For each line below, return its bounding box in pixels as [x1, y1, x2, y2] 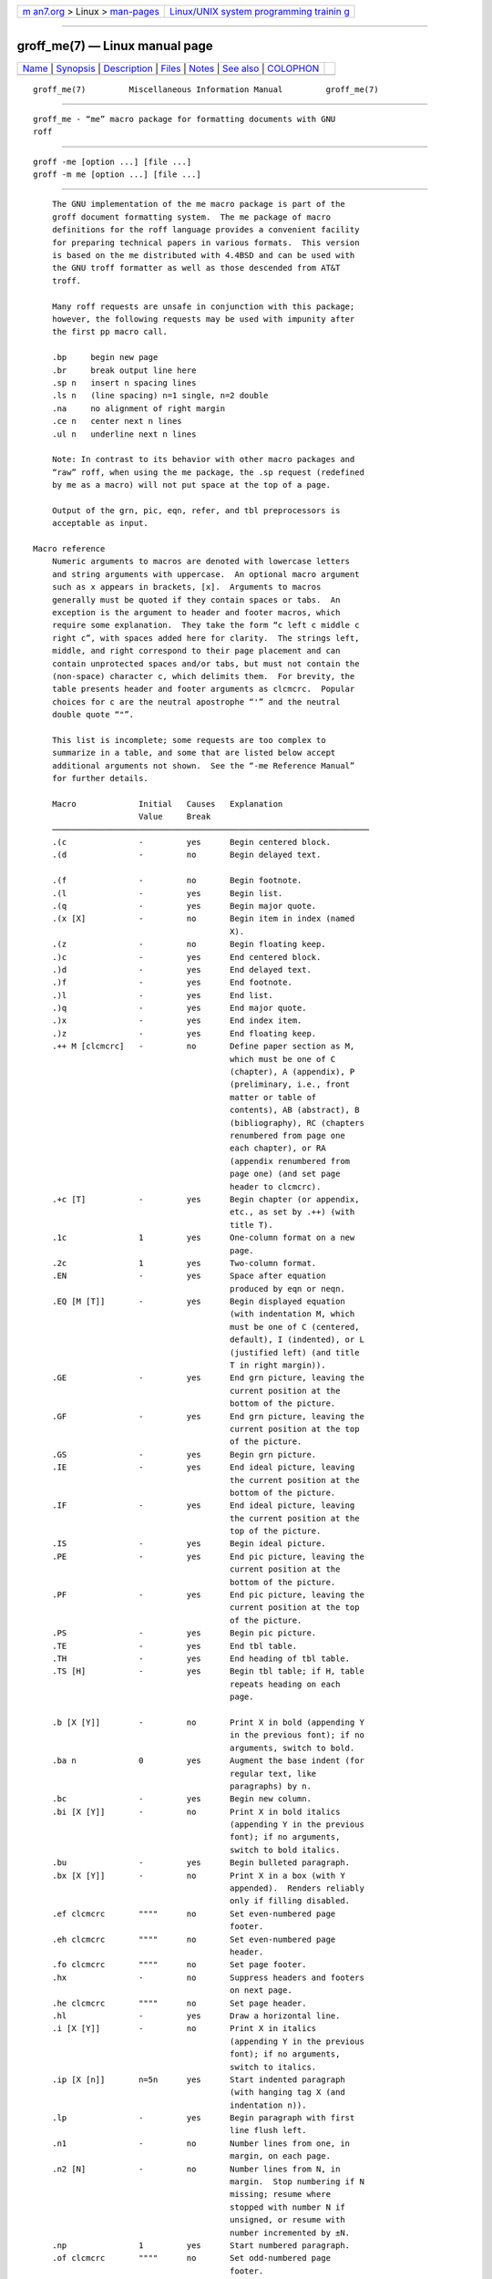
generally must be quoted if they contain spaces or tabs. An [51, 594, 341, 605]
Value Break [138, 811, 211, 822]
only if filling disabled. [229, 1896, 351, 1906]
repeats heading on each [229, 1678, 341, 1689]
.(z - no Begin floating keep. [51, 939, 327, 950]
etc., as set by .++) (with [229, 1207, 355, 1217]
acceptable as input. [51, 518, 149, 529]
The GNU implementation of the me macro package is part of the [51, 199, 345, 210]
